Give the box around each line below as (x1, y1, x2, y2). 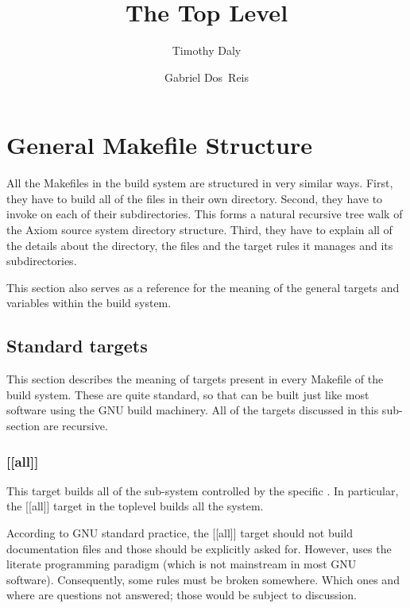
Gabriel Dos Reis (164, 68, 249, 85)
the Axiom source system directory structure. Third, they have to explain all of (6, 221, 393, 238)
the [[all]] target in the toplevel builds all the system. (6, 498, 264, 514)
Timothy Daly (172, 42, 242, 59)
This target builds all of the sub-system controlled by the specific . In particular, (6, 482, 399, 498)
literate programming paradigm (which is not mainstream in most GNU (6, 556, 357, 572)
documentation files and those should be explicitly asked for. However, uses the (6, 540, 392, 556)
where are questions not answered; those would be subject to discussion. (6, 587, 357, 603)
